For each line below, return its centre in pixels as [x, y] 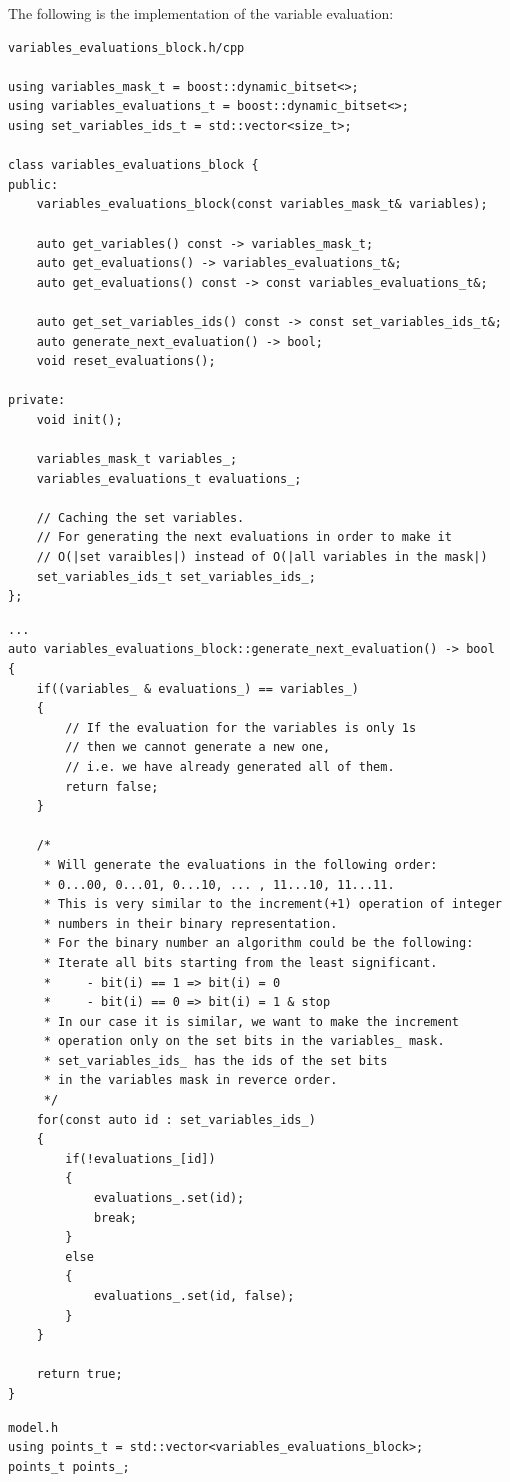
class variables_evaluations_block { [133, 165]
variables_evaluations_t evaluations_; [169, 478]
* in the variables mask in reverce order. [190, 1080]
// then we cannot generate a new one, [198, 747]
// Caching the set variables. [140, 517]
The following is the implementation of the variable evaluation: [201, 13]
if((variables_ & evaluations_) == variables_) [197, 688]
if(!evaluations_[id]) [140, 1158]
